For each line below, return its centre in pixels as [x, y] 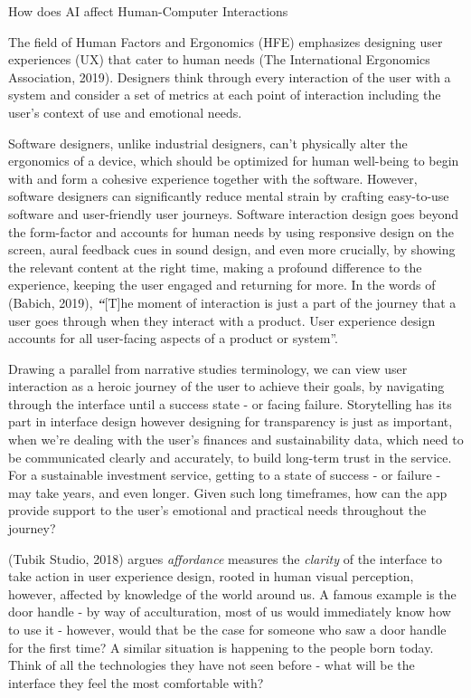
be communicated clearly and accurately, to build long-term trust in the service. [230, 457]
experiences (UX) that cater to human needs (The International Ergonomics [219, 59]
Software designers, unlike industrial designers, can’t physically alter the [208, 143]
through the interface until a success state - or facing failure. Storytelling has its [230, 403]
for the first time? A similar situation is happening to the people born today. [221, 647]
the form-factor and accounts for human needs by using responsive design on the [231, 231]
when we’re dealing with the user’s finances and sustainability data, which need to [236, 440]
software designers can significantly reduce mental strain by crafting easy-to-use [229, 196]
